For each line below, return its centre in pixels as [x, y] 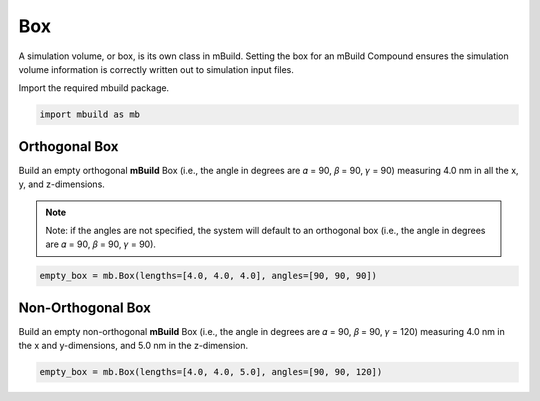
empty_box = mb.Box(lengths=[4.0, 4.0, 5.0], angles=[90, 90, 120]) [211, 372]
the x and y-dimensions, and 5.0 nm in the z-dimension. [133, 346]
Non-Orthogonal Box [85, 307]
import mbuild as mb [89, 114]
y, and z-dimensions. [61, 184]
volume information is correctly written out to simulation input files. [156, 69]
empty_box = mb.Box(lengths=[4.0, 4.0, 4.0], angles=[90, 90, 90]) [208, 276]
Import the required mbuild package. [94, 88]
